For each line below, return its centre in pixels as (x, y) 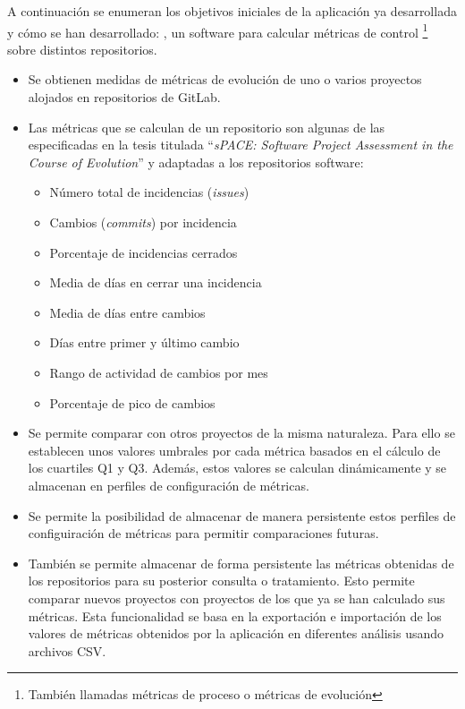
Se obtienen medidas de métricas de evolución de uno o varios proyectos (225, 79)
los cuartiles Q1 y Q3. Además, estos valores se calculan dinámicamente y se (237, 468)
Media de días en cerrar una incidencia (156, 282)
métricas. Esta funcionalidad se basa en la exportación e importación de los (235, 615)
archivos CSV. (67, 650)
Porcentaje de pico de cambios (132, 402)
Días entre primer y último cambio (144, 342)
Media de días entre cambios (127, 312)
